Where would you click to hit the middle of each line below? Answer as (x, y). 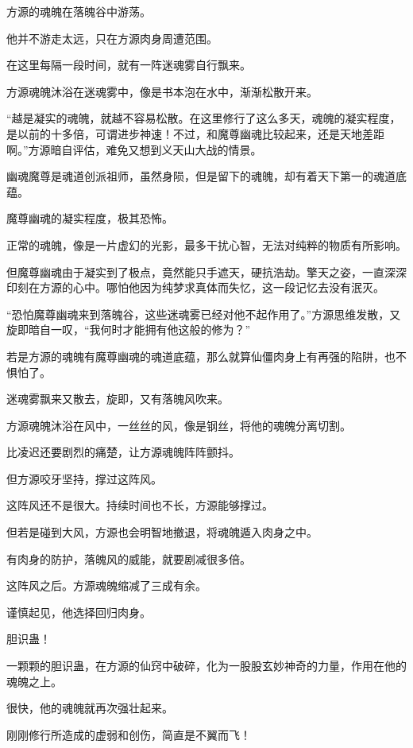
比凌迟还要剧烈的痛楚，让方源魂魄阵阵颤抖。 (123, 452)
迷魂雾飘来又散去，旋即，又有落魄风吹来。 (118, 399)
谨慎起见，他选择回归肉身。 (79, 612)
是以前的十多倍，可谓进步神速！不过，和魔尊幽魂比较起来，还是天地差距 (195, 133)
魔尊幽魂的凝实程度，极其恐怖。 (90, 218)
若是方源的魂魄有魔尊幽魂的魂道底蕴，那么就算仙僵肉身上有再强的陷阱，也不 (206, 356)
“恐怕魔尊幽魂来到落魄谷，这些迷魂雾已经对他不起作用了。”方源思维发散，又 (204, 314)
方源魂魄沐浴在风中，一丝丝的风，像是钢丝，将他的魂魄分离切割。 (179, 425)
